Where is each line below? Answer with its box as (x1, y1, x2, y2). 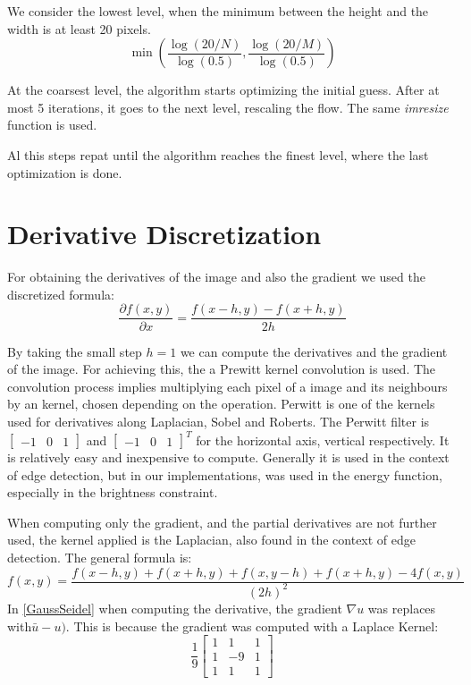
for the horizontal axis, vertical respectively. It (196, 430, 450, 448)
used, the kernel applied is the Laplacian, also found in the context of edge (7, 530, 416, 549)
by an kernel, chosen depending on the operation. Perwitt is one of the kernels (7, 394, 435, 413)
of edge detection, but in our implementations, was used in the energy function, (7, 465, 442, 484)
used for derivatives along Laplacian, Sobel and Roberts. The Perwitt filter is (7, 411, 430, 430)
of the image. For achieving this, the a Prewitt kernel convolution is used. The (7, 359, 436, 378)
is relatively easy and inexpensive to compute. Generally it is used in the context (7, 448, 450, 466)
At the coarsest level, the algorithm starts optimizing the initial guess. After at (7, 80, 440, 99)
